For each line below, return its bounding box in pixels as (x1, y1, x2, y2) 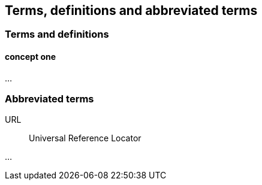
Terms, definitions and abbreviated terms (5, 3, 258, 18)
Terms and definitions (5, 28, 109, 41)
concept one (5, 51, 56, 62)
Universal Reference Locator (29, 133, 141, 144)
